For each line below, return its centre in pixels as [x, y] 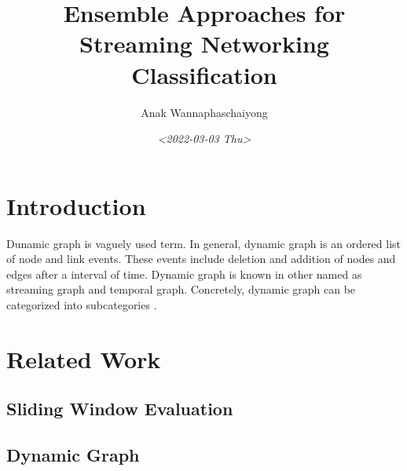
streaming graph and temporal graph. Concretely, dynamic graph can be [181, 289]
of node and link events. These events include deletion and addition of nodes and [201, 259]
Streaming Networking [204, 44]
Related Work [84, 358]
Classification [204, 74]
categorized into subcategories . [82, 305]
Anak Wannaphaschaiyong [204, 112]
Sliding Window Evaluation [120, 409]
